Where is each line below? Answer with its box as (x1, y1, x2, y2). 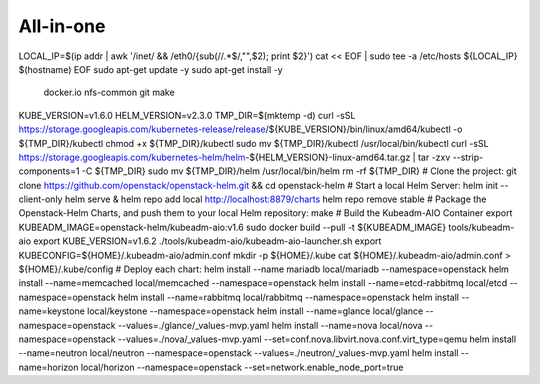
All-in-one (18, 15, 106, 37)
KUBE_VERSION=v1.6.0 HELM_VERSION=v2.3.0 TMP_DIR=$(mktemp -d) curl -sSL (18, 109, 356, 121)
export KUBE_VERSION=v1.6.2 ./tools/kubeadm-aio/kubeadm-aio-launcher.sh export (33, 235, 382, 247)
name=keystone (18, 305, 85, 317)
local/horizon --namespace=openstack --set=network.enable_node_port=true (80, 361, 404, 373)
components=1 (18, 165, 80, 177)
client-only (18, 193, 63, 205)
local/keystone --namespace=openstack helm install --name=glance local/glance (86, 305, 424, 317)
